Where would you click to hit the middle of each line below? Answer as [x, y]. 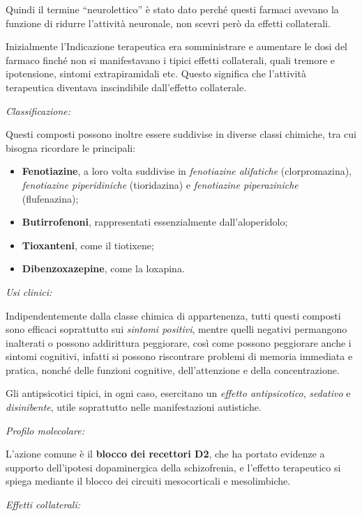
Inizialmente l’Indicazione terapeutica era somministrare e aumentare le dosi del [176, 46]
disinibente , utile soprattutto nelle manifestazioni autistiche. [134, 407]
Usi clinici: [29, 291]
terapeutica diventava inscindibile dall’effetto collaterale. [126, 87]
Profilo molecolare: [45, 430]
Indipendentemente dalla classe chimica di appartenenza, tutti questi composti [173, 315]
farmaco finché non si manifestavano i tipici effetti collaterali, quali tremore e [171, 60]
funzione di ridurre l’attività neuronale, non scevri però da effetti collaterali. [168, 23]
